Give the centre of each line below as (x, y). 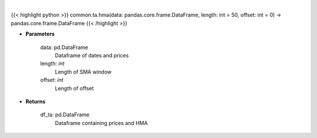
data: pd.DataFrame (64, 47)
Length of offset (74, 88)
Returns (36, 101)
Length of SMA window (83, 72)
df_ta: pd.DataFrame (65, 115)
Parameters (40, 34)
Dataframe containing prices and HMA (101, 123)
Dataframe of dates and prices (92, 55)
